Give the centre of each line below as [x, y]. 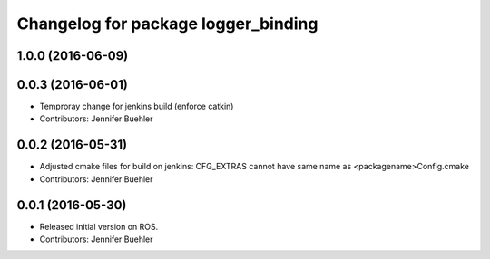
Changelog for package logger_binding [167, 24]
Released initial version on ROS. [99, 226]
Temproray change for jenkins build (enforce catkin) [137, 106]
